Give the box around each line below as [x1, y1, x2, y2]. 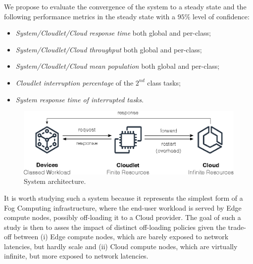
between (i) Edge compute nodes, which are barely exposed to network [13, 231, 229, 242]
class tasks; [147, 77, 181, 88]
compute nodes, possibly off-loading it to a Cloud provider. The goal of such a [4, 212, 241, 222]
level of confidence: [193, 11, 250, 21]
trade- [228, 221, 246, 232]
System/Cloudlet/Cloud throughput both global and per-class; [15, 44, 202, 54]
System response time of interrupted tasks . [15, 94, 144, 104]
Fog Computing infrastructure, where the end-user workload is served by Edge [4, 202, 242, 213]
